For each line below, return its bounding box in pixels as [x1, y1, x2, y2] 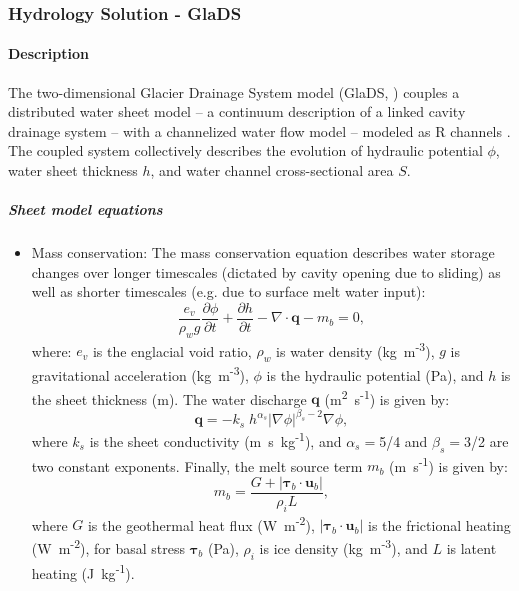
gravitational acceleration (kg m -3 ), [31, 362, 249, 385]
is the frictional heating [368, 514, 511, 535]
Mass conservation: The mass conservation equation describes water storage [31, 242, 495, 263]
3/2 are [464, 430, 509, 451]
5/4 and [379, 430, 428, 451]
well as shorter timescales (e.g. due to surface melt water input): [31, 281, 426, 302]
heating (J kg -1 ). [31, 559, 135, 583]
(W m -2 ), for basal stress [31, 535, 186, 558]
